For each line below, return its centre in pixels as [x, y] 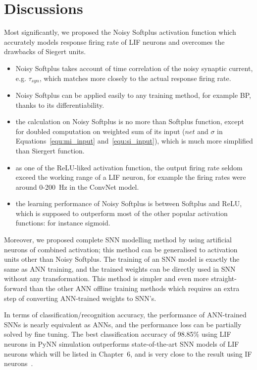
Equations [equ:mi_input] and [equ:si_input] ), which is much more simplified [134, 141]
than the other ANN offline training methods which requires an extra [134, 288]
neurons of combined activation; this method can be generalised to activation [121, 249]
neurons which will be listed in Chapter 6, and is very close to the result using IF [128, 353]
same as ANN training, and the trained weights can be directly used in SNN [120, 268]
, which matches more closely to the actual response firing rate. [135, 78]
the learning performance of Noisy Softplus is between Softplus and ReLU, [129, 203]
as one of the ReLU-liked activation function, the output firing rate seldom [129, 167]
